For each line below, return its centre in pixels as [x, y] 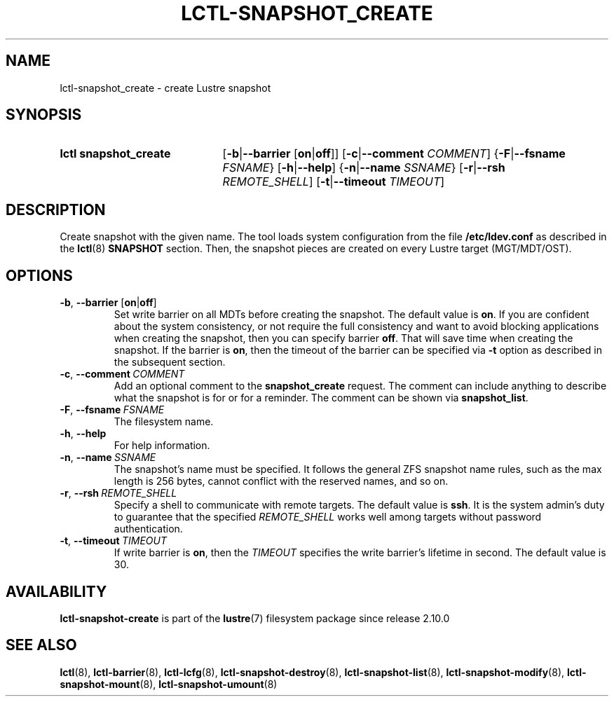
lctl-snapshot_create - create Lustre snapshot [165, 88]
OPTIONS [39, 275]
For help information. [162, 446]
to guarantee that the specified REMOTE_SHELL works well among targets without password [328, 517]
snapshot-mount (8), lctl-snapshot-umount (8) [169, 684]
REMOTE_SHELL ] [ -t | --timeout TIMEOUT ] [334, 182]
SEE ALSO [41, 645]
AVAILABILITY [56, 591]
